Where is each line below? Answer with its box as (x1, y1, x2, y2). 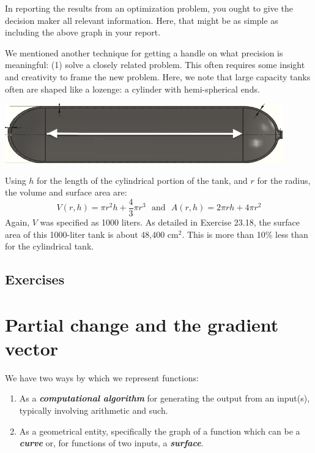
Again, (5, 216, 30, 229)
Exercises (5, 270, 65, 289)
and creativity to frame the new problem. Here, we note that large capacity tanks (5, 70, 311, 83)
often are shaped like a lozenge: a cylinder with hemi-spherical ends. (5, 82, 260, 95)
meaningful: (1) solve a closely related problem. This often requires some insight (5, 58, 305, 71)
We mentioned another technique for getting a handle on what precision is (5, 46, 283, 59)
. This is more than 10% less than (182, 227, 308, 240)
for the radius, (257, 173, 311, 186)
